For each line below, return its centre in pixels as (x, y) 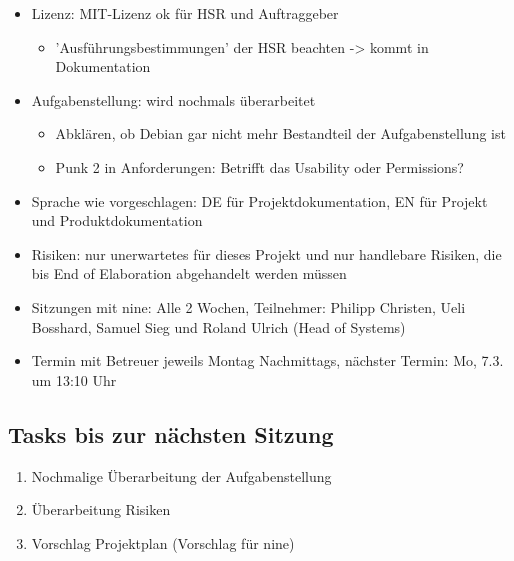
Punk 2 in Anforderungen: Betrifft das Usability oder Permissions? (259, 166)
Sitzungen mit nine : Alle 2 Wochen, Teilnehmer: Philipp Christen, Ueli (248, 306)
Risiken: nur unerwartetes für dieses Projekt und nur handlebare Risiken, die (266, 253)
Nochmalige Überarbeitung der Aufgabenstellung (181, 475)
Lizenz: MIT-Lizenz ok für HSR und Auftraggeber (185, 13)
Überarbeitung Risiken (101, 509)
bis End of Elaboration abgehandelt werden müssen (189, 273)
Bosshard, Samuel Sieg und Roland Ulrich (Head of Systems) (218, 326)
